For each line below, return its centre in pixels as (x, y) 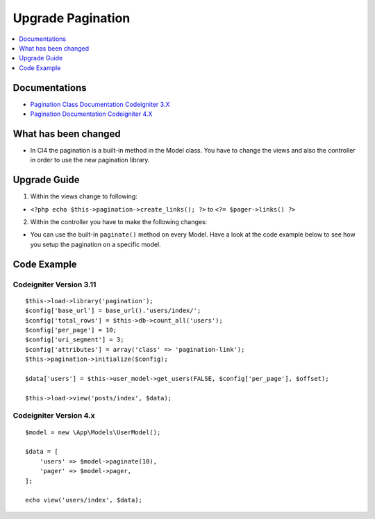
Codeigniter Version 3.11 (55, 284)
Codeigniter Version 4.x (54, 416)
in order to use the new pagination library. (90, 160)
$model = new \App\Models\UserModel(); (93, 432)
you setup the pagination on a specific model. (95, 244)
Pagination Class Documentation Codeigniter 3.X (100, 104)
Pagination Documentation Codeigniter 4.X (91, 114)
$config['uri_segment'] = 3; (75, 340)
